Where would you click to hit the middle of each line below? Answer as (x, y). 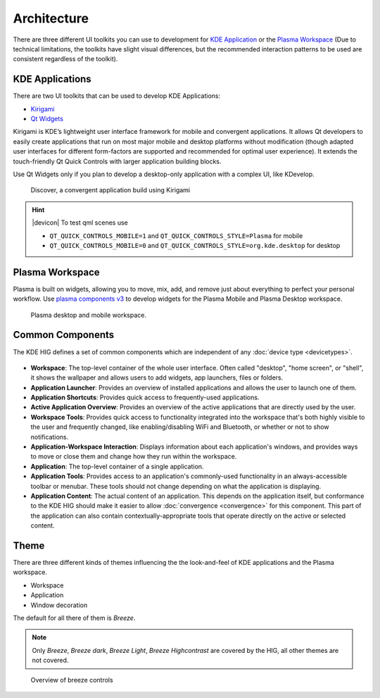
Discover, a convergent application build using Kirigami (110, 190)
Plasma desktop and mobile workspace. (89, 315)
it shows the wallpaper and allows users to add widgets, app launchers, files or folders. (157, 378)
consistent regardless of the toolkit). (65, 59)
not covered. (50, 660)
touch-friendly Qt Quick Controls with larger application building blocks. (117, 161)
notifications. (50, 437)
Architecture (51, 18)
